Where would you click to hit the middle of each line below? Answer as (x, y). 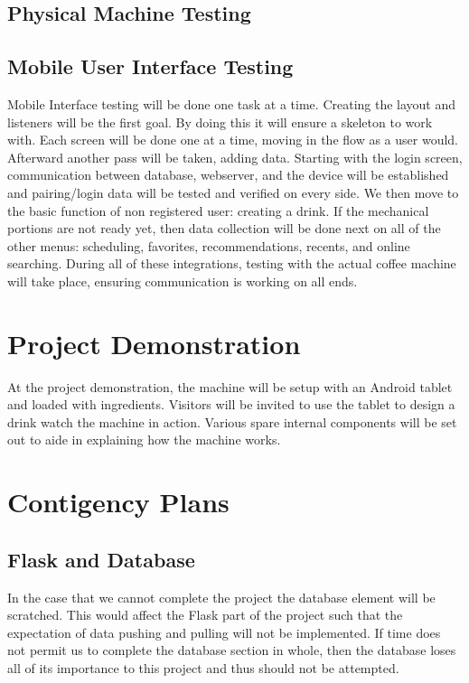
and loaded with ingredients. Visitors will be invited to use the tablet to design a (231, 404)
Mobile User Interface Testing (150, 66)
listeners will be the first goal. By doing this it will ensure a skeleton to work (220, 122)
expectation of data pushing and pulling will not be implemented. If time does (224, 632)
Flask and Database (101, 559)
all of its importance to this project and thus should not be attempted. (203, 667)
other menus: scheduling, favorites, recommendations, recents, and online (209, 245)
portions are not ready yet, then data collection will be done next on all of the (224, 228)
